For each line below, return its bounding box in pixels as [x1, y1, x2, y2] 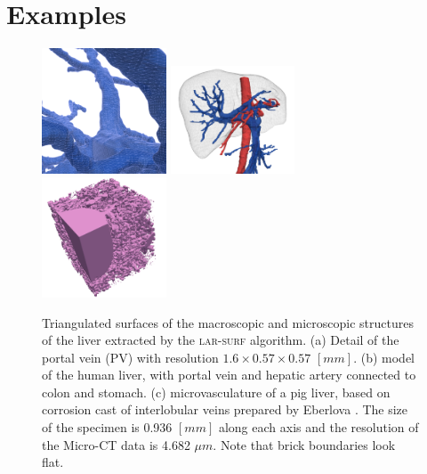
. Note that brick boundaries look [213, 435, 396, 454]
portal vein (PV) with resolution [42, 347, 219, 366]
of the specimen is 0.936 [42, 418, 173, 437]
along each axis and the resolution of [218, 418, 419, 437]
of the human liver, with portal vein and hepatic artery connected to [42, 365, 416, 384]
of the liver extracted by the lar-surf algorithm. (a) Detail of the [42, 331, 399, 349]
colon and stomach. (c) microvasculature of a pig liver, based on [42, 382, 391, 401]
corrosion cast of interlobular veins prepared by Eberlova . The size [42, 400, 408, 419]
